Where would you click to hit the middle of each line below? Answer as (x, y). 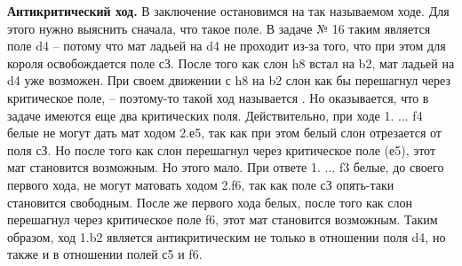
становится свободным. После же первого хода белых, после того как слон (210, 202)
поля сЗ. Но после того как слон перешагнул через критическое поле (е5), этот (222, 149)
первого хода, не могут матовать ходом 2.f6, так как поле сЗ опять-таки (201, 184)
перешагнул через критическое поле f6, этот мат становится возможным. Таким (223, 219)
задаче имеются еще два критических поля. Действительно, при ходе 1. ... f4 (215, 115)
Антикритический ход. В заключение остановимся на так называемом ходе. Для (228, 11)
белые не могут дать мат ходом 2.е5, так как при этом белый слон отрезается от (224, 133)
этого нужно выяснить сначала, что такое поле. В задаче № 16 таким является (219, 28)
